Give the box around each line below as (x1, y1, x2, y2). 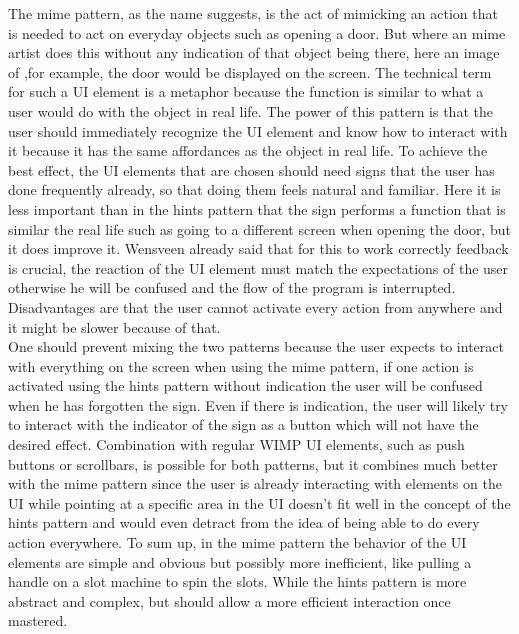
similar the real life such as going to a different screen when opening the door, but (8, 218, 511, 239)
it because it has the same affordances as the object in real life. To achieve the (8, 140, 488, 161)
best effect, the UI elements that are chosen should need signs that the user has (8, 159, 495, 180)
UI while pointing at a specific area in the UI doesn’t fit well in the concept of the (8, 492, 511, 513)
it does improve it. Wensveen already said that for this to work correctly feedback (8, 238, 509, 259)
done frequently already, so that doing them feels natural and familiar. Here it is (8, 179, 501, 200)
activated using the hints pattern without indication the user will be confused (8, 375, 483, 396)
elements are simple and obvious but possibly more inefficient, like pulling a (8, 551, 472, 572)
